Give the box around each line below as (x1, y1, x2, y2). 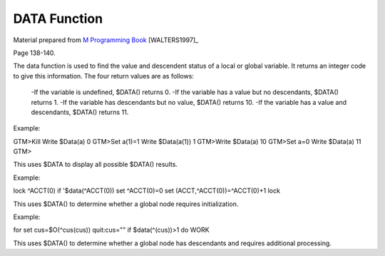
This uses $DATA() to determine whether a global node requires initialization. (13, 200, 239, 208)
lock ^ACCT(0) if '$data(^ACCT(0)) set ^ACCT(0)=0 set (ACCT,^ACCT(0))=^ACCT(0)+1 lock (13, 186, 281, 195)
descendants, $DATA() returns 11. (31, 108, 129, 116)
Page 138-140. (13, 48, 56, 57)
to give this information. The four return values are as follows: (13, 71, 194, 80)
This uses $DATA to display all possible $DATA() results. (13, 160, 178, 169)
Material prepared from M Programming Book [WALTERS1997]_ (13, 36, 199, 44)
